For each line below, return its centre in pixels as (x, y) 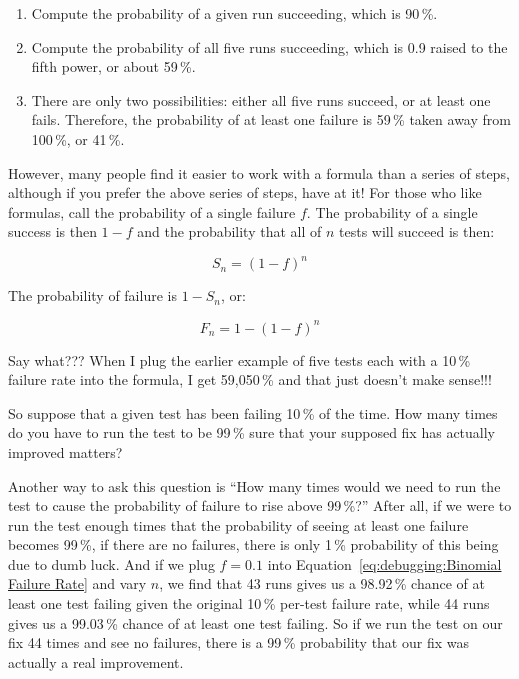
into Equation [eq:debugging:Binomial (384, 563)
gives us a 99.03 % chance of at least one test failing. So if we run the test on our (255, 622)
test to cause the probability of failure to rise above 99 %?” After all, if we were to (260, 505)
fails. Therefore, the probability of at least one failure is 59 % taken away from (271, 119)
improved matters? (65, 451)
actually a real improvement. (96, 661)
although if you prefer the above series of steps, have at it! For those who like (245, 192)
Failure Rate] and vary (77, 583)
